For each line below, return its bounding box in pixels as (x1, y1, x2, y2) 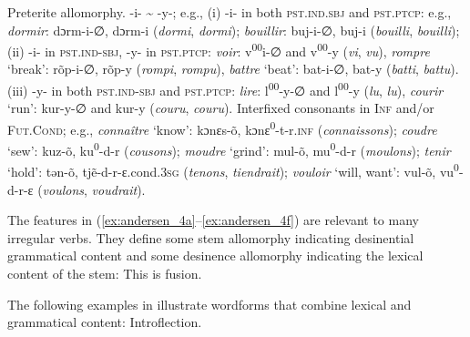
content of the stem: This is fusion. (7, 264, 202, 282)
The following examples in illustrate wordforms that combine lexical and (7, 294, 412, 313)
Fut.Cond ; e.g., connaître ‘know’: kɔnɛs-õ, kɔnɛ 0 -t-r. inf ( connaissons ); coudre (7, 117, 437, 138)
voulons (42, 179, 85, 199)
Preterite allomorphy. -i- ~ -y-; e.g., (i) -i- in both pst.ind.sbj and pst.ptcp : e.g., (7, 3, 452, 21)
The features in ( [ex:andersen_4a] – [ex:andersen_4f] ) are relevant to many (7, 210, 419, 230)
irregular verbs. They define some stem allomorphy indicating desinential (7, 228, 414, 247)
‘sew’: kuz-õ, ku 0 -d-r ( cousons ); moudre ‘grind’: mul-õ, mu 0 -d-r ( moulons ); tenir (7, 138, 451, 159)
